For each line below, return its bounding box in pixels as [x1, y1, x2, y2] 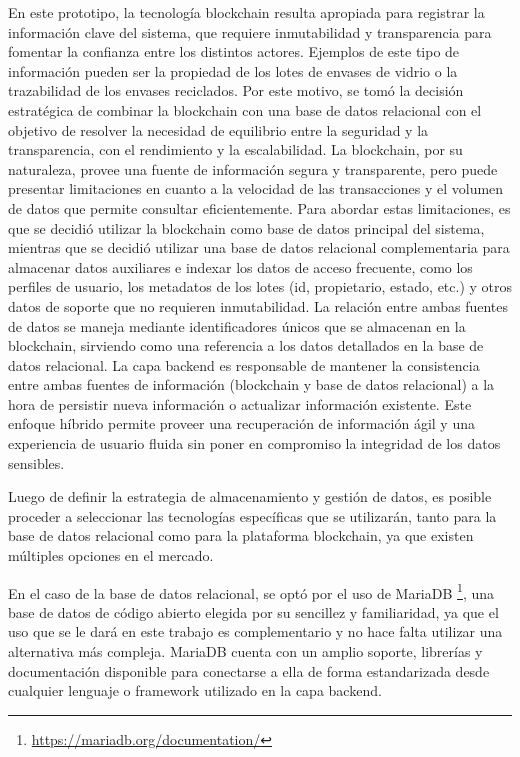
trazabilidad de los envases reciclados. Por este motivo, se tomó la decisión [8, 80, 464, 101]
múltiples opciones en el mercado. [8, 545, 214, 566]
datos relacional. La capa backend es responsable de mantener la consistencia [8, 354, 480, 375]
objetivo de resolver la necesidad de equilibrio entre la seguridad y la [8, 119, 429, 140]
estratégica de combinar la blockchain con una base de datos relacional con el [8, 99, 482, 120]
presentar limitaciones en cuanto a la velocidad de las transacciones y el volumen [8, 178, 504, 199]
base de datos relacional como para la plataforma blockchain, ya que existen [8, 525, 474, 546]
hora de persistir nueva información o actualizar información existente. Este [8, 393, 472, 414]
